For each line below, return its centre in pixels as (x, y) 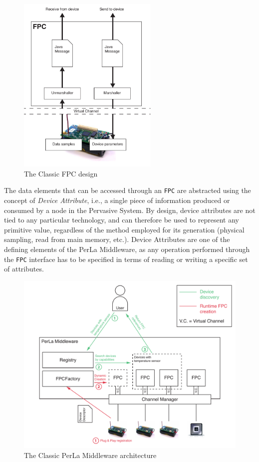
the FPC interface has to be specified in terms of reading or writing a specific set (126, 259)
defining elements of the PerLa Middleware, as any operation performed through (127, 249)
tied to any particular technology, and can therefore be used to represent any (122, 220)
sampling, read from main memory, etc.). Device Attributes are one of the (117, 239)
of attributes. (24, 269)
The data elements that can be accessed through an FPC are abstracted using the (128, 190)
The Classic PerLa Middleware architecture (90, 455)
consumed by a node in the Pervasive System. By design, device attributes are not (130, 210)
